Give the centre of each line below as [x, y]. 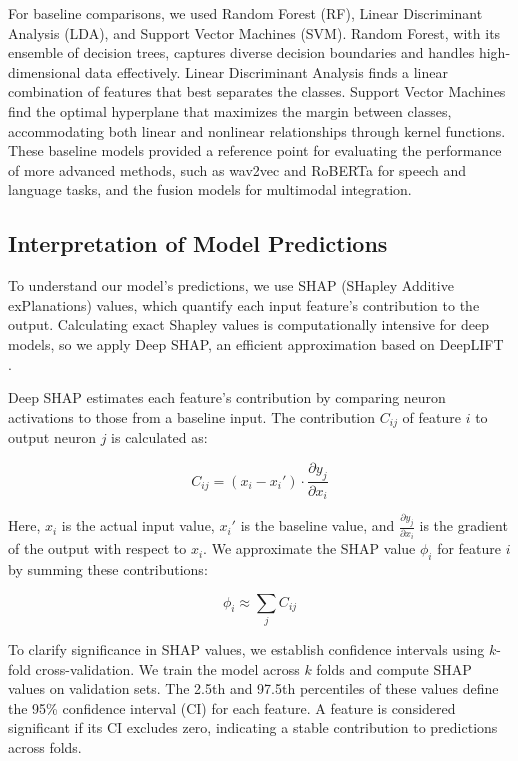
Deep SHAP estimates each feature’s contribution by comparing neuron [227, 397]
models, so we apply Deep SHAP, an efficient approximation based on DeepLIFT [256, 343]
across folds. [45, 746]
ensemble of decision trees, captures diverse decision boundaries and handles [241, 52]
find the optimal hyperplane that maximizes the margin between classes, [230, 110]
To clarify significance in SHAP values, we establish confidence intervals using [246, 648]
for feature [469, 548]
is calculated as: [159, 437]
